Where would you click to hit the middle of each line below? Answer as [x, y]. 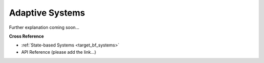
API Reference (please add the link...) [59, 52]
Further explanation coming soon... [44, 27]
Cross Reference [26, 36]
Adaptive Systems [47, 13]
